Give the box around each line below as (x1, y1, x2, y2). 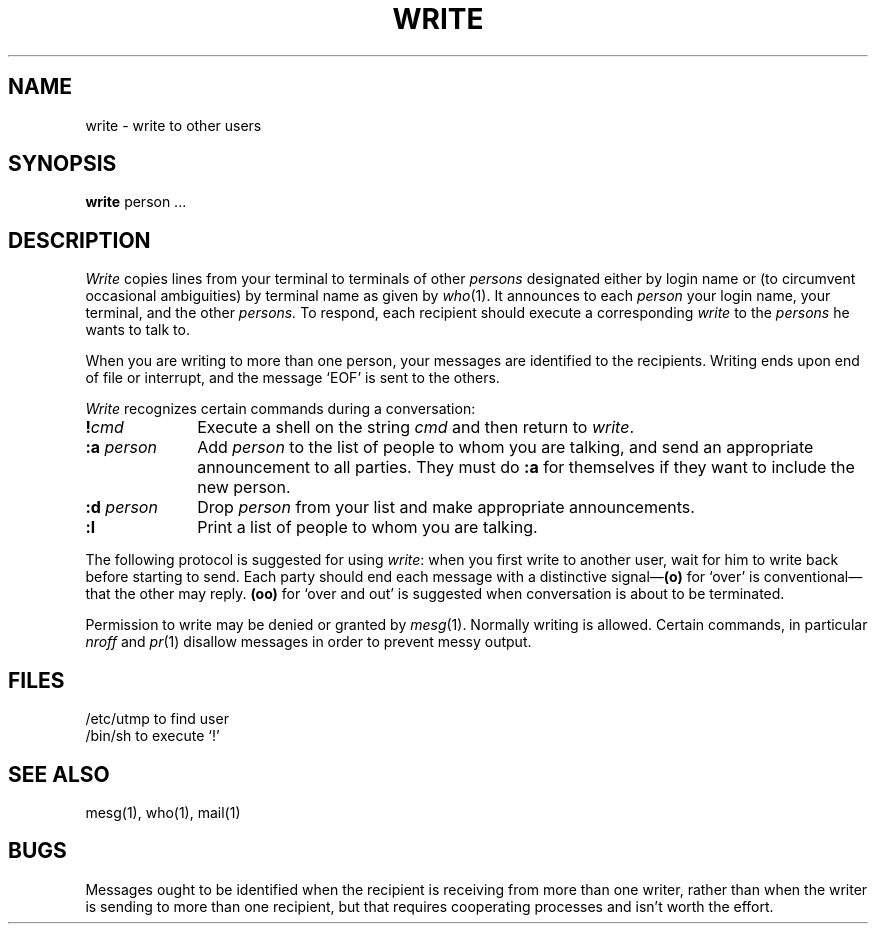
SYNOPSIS (8, 151, 117, 177)
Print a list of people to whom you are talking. (197, 517, 538, 538)
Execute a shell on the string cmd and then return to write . (197, 417, 634, 438)
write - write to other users (85, 116, 262, 134)
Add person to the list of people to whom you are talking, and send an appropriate (197, 437, 814, 458)
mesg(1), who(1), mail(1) (85, 803, 241, 821)
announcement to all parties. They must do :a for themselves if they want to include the (197, 457, 855, 478)
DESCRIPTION (8, 227, 151, 253)
